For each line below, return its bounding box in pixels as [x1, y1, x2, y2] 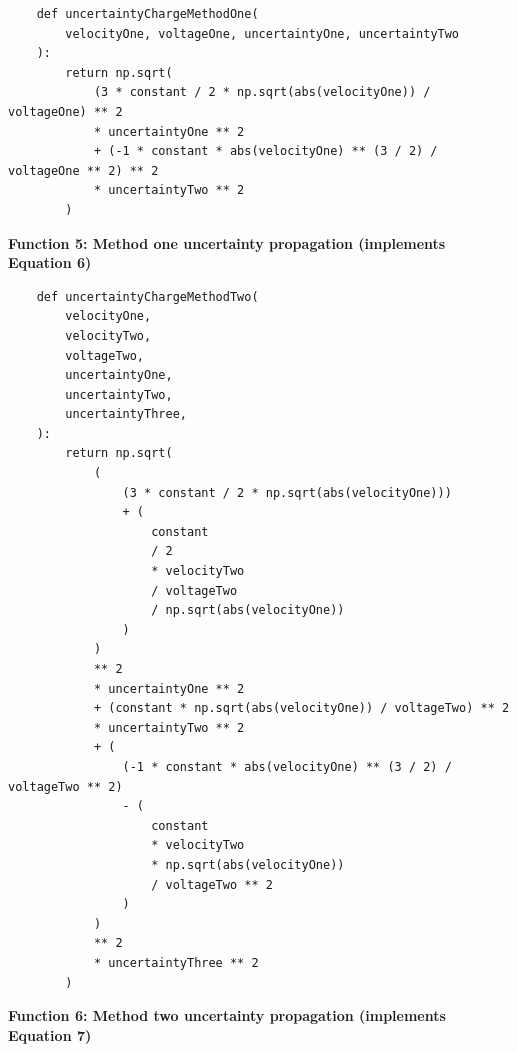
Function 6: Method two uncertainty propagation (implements [8, 1005, 446, 1026]
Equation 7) [8, 1024, 92, 1045]
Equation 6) [8, 252, 92, 273]
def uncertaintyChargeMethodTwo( [36, 289, 259, 304]
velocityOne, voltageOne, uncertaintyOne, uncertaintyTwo [65, 26, 460, 41]
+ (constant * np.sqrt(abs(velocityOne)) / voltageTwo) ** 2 [93, 701, 510, 716]
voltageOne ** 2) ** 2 [8, 163, 159, 178]
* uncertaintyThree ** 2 [93, 955, 259, 970]
